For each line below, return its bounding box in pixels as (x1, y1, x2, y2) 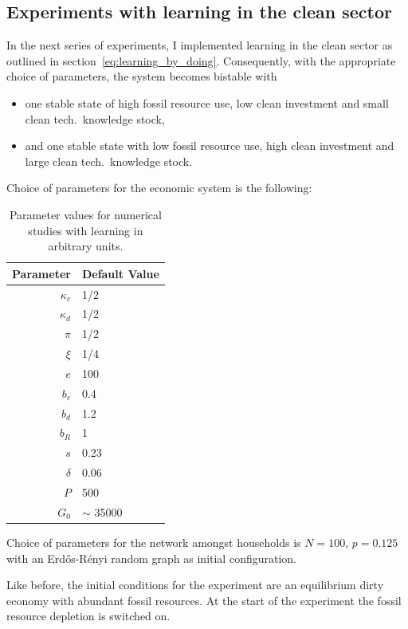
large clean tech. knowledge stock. (25, 152, 193, 169)
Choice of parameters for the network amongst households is (6, 533, 301, 550)
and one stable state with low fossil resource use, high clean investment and (25, 137, 394, 154)
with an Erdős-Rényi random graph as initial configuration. (6, 549, 296, 566)
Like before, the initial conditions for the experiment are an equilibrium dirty (6, 576, 384, 593)
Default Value (81, 265, 159, 281)
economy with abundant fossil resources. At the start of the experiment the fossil (6, 592, 402, 608)
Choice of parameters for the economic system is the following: (6, 179, 312, 196)
